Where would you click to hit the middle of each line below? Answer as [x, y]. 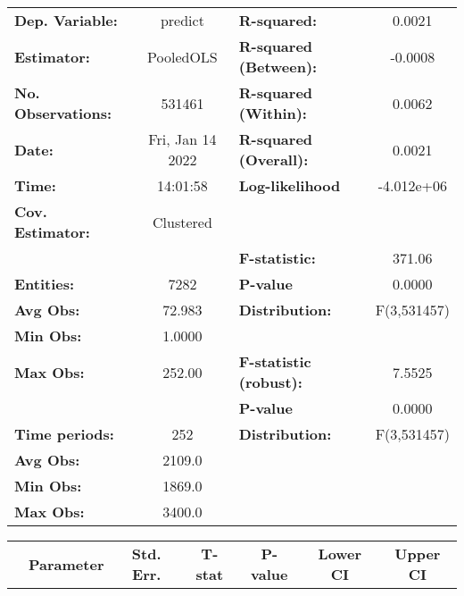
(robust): [270, 382]
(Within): [273, 113]
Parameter [66, 564]
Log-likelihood [290, 185]
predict [182, 20]
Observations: [63, 113]
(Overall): [273, 159]
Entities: [45, 284]
